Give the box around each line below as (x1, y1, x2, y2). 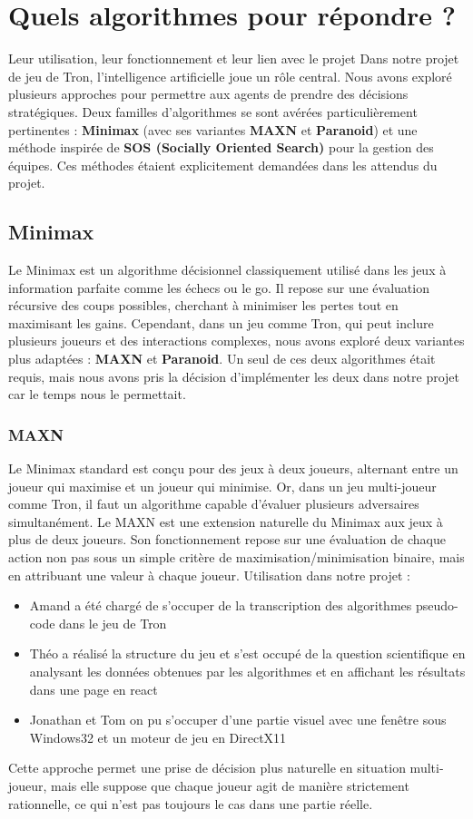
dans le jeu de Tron (59, 613, 167, 632)
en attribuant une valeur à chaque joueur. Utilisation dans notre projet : (8, 565, 410, 584)
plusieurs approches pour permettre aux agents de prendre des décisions (8, 84, 409, 103)
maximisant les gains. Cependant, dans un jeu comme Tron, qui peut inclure (8, 313, 434, 332)
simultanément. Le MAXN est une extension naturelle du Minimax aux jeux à (8, 512, 443, 531)
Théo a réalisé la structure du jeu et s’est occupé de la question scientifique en (29, 644, 466, 663)
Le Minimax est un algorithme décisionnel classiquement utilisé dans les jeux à (8, 260, 447, 279)
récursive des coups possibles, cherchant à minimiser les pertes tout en (8, 296, 399, 315)
